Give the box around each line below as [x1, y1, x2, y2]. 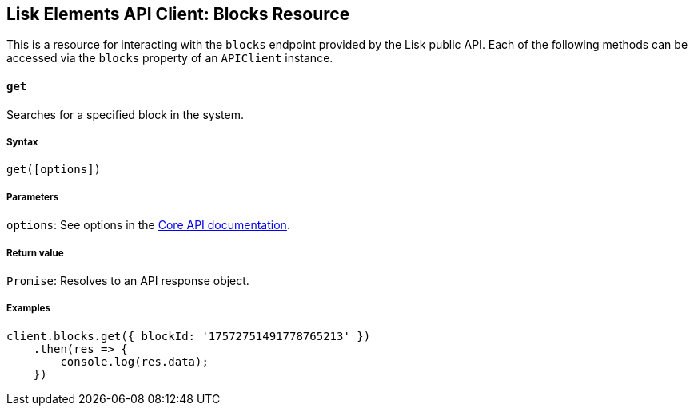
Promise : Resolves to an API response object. [6, 273, 249, 287]
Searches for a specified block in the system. [6, 107, 244, 121]
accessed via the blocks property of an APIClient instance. [6, 51, 333, 65]
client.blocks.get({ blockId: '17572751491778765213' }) [6, 329, 371, 343]
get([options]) [6, 163, 102, 176]
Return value [6, 247, 64, 259]
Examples [6, 303, 50, 315]
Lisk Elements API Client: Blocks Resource [6, 4, 350, 24]
